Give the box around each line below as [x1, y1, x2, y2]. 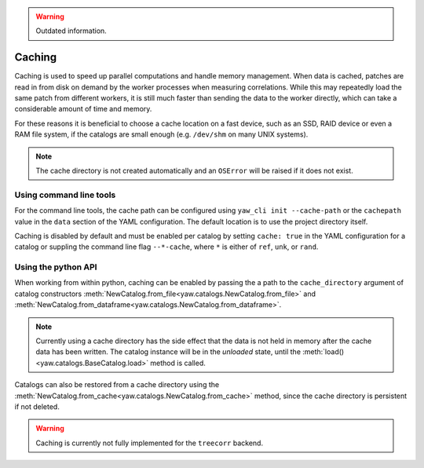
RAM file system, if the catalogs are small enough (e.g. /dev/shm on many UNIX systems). [14, 130, 309, 139]
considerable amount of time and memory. [14, 104, 152, 114]
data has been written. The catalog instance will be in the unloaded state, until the [35, 347, 302, 356]
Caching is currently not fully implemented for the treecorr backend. [35, 438, 263, 448]
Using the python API [14, 261, 97, 272]
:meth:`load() [302, 347, 345, 356]
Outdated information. [35, 26, 108, 35]
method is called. [150, 358, 206, 367]
